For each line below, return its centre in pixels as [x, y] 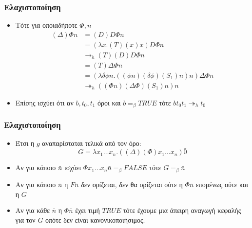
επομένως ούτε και [222, 184]
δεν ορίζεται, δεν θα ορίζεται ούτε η [132, 184]
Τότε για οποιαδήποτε [46, 25]
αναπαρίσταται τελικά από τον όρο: [92, 143]
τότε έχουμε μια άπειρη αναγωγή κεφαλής [182, 210]
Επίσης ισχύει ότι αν [44, 103]
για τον [25, 219]
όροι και [109, 103]
